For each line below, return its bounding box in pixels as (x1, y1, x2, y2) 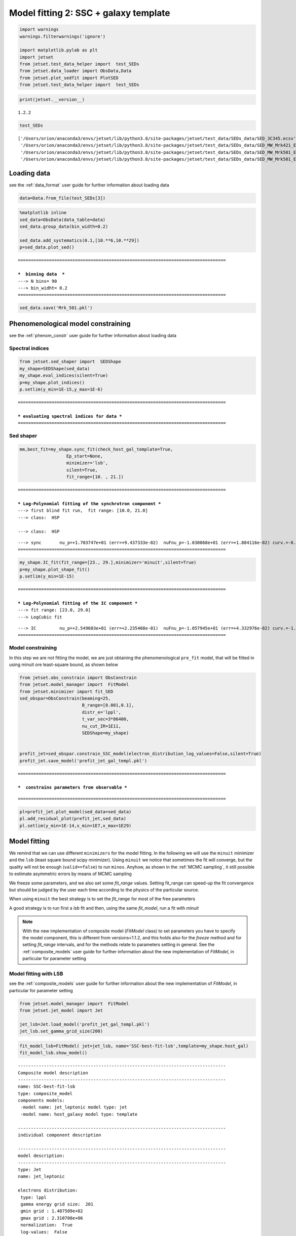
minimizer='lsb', (66, 460, 109, 466)
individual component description (18, 1132, 101, 1138)
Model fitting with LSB (9, 970, 64, 977)
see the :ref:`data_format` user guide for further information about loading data (9, 182, 170, 188)
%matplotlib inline (19, 210, 67, 216)
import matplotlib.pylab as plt (19, 47, 98, 53)
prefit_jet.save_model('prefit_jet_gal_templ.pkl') (19, 758, 148, 763)
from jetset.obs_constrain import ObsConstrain (19, 675, 137, 680)
